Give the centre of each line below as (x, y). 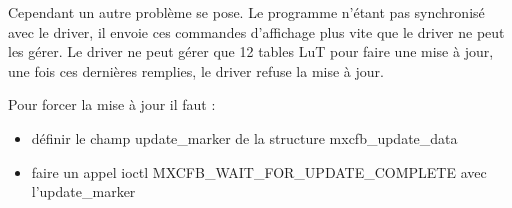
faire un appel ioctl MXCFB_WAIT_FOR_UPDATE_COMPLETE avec (259, 171)
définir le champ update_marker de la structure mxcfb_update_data (244, 137)
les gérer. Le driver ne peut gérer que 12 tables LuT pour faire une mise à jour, (251, 51)
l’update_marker (83, 191)
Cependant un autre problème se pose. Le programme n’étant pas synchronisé (246, 12)
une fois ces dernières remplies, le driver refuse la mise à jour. (196, 70)
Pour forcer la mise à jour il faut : (112, 104)
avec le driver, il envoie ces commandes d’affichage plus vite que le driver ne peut (256, 31)
